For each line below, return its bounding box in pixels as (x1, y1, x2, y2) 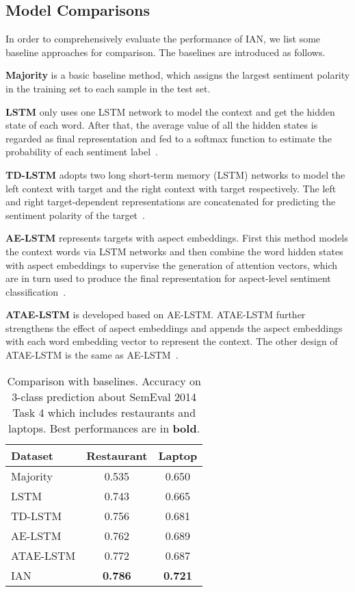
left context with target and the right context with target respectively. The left (5, 181, 337, 195)
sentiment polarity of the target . (5, 207, 145, 222)
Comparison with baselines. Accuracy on (7, 372, 201, 389)
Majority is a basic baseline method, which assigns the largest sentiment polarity (5, 68, 350, 82)
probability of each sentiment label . (5, 144, 158, 159)
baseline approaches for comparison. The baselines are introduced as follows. (5, 44, 326, 59)
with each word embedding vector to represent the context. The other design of (5, 334, 338, 348)
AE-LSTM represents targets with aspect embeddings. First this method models (5, 231, 348, 245)
